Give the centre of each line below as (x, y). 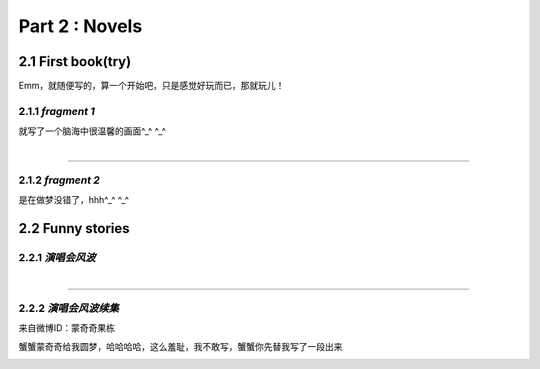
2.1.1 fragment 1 (56, 111)
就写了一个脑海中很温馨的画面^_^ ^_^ (92, 131)
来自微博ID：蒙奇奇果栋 (66, 328)
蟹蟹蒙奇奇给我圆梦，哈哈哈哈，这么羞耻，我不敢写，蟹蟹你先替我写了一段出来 (180, 346)
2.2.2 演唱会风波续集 (69, 308)
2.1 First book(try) (75, 61)
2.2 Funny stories (74, 228)
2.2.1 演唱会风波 (57, 258)
